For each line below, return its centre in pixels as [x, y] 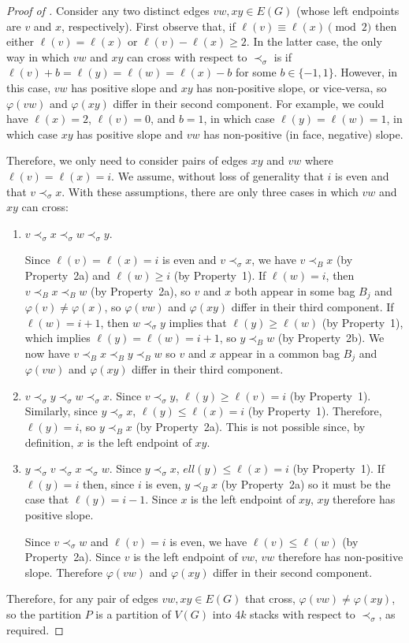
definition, [49, 442]
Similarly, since [61, 411]
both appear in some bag [295, 290]
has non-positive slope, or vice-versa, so [292, 87]
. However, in [366, 72]
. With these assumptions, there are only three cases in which [210, 191]
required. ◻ [35, 629]
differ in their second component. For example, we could [249, 103]
